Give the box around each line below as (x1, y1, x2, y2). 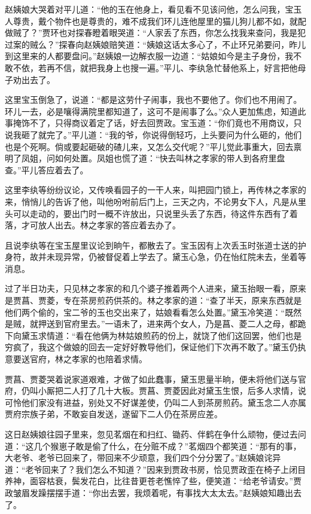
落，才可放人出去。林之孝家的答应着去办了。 (5, 219, 181, 231)
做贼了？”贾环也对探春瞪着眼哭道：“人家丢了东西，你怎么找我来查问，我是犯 (5, 26, 306, 39)
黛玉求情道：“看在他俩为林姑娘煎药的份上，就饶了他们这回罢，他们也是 (21, 329, 302, 341)
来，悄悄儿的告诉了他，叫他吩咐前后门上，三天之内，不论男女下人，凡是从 (5, 195, 298, 207)
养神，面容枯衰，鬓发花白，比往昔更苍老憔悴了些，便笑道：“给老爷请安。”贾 (5, 475, 302, 487)
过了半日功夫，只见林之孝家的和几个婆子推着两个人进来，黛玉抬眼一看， (5, 282, 289, 295)
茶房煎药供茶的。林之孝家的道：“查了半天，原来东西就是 (80, 294, 302, 307)
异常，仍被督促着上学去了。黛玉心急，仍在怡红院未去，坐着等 (63, 250, 306, 263)
